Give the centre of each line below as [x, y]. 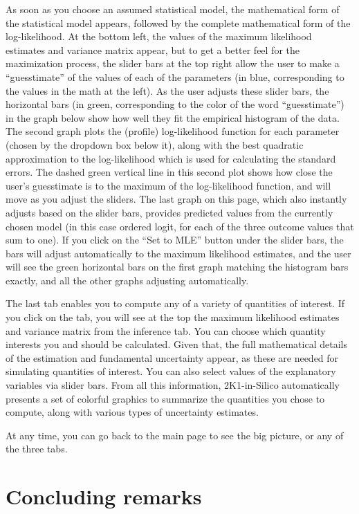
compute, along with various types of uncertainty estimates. [132, 412]
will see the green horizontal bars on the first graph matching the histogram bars [177, 267]
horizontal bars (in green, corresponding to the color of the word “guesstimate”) [175, 104]
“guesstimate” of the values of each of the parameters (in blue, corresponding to [175, 76]
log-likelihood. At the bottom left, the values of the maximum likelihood [159, 36]
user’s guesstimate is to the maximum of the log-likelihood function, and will [168, 185]
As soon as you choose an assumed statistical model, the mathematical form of [173, 9]
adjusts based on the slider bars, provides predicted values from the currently [169, 212]
